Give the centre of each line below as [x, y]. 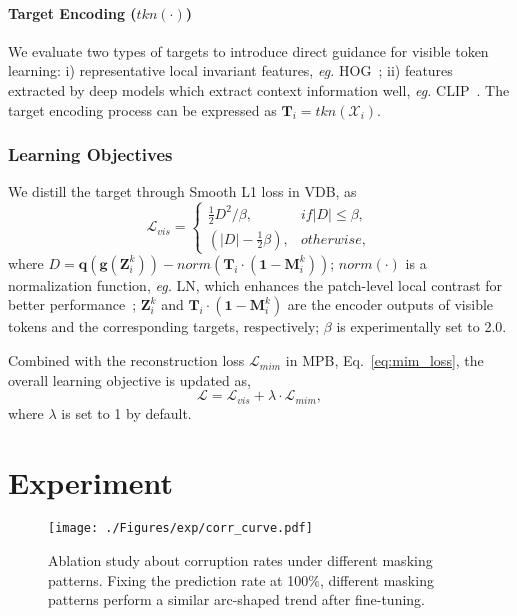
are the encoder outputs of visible [390, 304]
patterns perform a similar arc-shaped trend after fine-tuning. [236, 599]
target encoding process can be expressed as [142, 109]
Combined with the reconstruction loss [126, 360]
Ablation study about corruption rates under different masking [240, 560]
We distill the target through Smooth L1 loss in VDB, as [182, 191]
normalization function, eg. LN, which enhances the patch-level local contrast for [255, 284]
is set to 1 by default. [126, 412]
